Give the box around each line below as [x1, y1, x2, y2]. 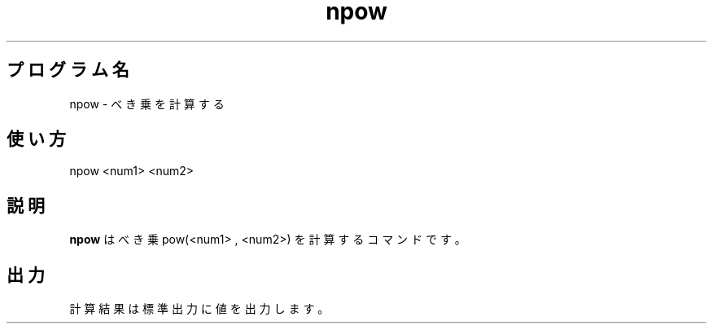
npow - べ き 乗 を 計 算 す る [69, 96, 225, 111]
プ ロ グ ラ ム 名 [7, 59, 129, 81]
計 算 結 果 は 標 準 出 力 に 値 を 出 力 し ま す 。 [69, 301, 330, 316]
